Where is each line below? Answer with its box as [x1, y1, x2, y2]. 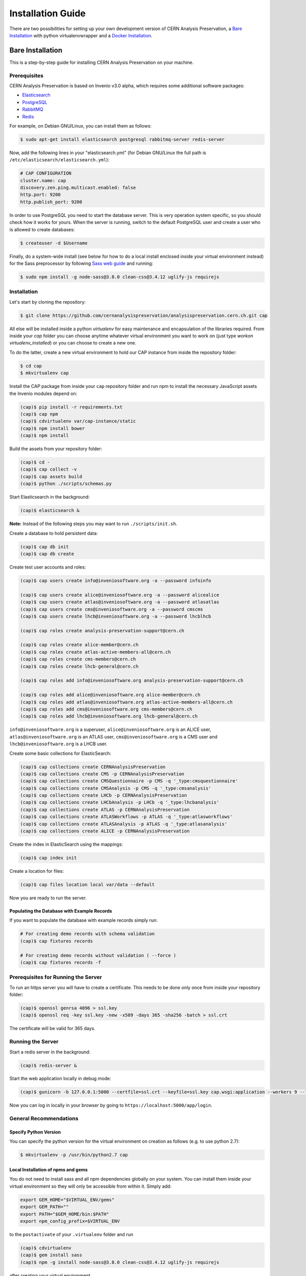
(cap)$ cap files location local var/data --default [20, 881, 155, 888]
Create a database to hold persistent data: [9, 530, 98, 536]
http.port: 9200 [20, 192, 61, 198]
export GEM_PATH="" [20, 1204, 69, 1210]
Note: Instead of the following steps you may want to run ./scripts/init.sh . [9, 521, 177, 527]
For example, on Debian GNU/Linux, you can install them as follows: [9, 122, 152, 129]
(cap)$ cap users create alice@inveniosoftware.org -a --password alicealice [20, 592, 219, 598]
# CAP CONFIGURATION [20, 170, 71, 176]
